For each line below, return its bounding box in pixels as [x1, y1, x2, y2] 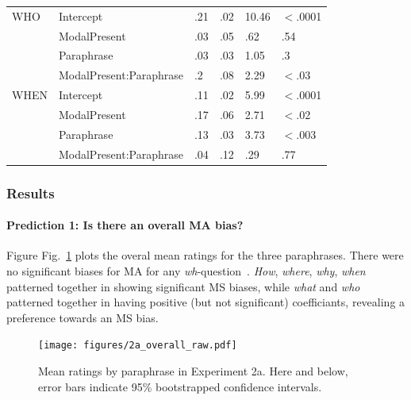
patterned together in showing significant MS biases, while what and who [6, 278, 360, 294]
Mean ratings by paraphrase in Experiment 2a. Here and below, [38, 363, 348, 379]
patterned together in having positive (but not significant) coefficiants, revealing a [6, 294, 405, 310]
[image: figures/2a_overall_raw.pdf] [38, 340, 237, 352]
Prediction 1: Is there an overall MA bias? [6, 217, 244, 233]
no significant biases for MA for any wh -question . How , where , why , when [6, 262, 366, 279]
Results [6, 183, 55, 202]
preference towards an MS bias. [6, 309, 159, 325]
